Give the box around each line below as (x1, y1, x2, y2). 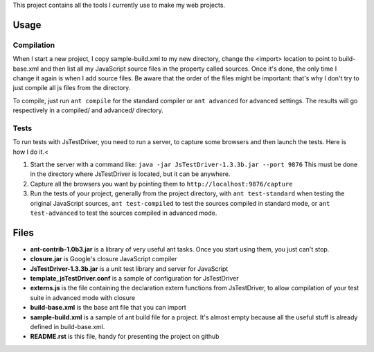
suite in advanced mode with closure (30, 293, 135, 301)
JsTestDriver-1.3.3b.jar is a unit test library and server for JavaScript (30, 264, 229, 273)
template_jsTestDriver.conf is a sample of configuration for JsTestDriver (30, 274, 239, 283)
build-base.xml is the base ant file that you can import (30, 303, 186, 312)
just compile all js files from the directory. (12, 84, 131, 92)
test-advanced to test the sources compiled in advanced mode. (30, 209, 217, 217)
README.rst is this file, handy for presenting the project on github (30, 333, 220, 341)
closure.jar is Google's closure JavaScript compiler (30, 255, 177, 263)
